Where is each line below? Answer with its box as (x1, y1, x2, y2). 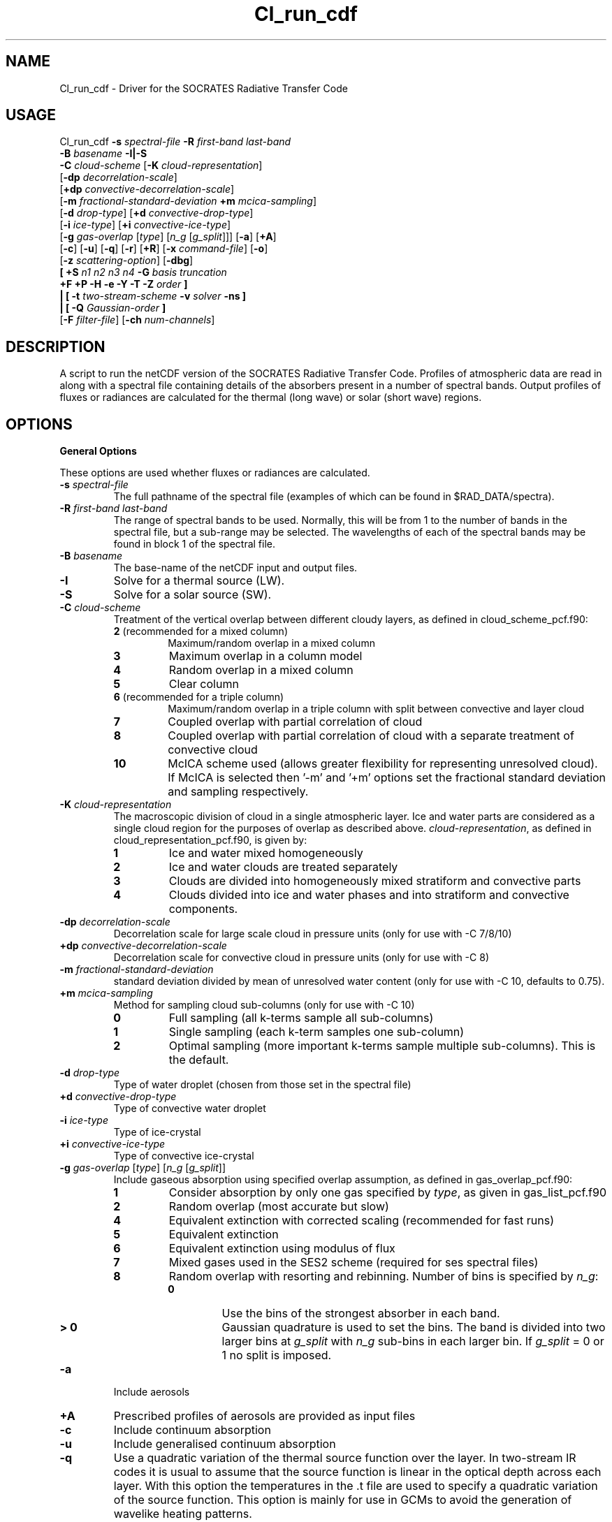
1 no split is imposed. (221, 1348, 332, 1363)
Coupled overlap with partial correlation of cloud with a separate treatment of (168, 729, 574, 743)
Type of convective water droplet (113, 1102, 266, 1115)
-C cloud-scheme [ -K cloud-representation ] (59, 159, 263, 172)
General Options (59, 445, 137, 458)
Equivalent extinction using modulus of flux (168, 1241, 395, 1256)
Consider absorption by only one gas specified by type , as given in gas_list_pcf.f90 (168, 1185, 606, 1200)
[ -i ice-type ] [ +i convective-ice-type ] (59, 219, 231, 231)
